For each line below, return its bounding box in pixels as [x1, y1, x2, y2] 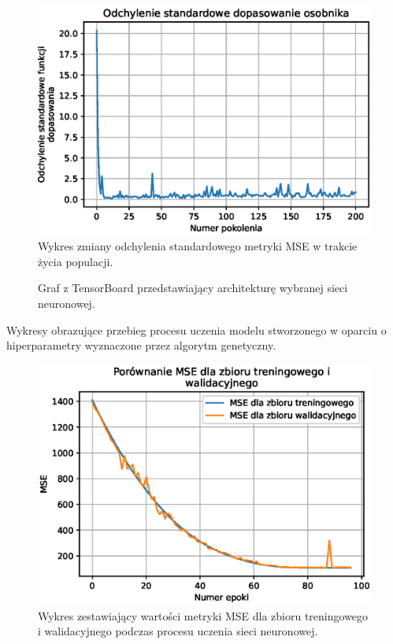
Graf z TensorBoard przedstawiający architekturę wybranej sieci [38, 279, 348, 296]
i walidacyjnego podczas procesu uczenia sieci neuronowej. [38, 623, 318, 639]
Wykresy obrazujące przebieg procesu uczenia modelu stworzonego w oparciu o [6, 321, 387, 338]
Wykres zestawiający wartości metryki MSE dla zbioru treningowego [38, 607, 369, 624]
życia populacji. [38, 253, 113, 269]
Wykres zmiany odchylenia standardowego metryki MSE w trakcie [38, 238, 358, 254]
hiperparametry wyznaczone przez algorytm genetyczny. [6, 337, 276, 353]
